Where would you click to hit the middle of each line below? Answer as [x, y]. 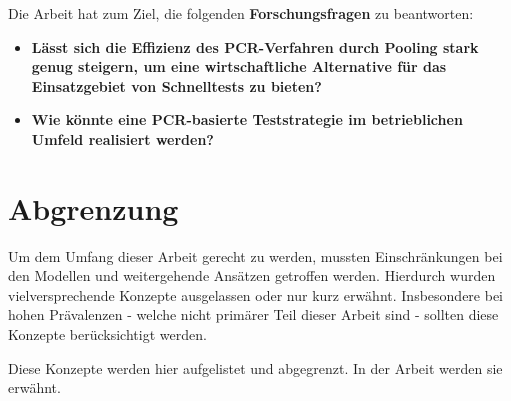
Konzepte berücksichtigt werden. [107, 334]
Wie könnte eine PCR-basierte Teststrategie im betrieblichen [247, 119]
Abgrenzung [93, 207]
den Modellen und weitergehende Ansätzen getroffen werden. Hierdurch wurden [252, 275]
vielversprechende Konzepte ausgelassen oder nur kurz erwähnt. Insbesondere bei [255, 294]
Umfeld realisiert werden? [122, 138]
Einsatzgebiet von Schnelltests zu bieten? [176, 85]
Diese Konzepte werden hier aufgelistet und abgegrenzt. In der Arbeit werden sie [255, 367]
